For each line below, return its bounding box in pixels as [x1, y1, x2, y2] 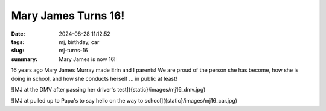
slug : [11, 47, 24, 54]
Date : [11, 30, 25, 37]
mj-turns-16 [59, 47, 88, 54]
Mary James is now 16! [59, 55, 116, 63]
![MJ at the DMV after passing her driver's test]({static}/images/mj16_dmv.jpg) [11, 86, 206, 93]
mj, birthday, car [59, 38, 100, 45]
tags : [11, 38, 25, 45]
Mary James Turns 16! [11, 9, 125, 22]
